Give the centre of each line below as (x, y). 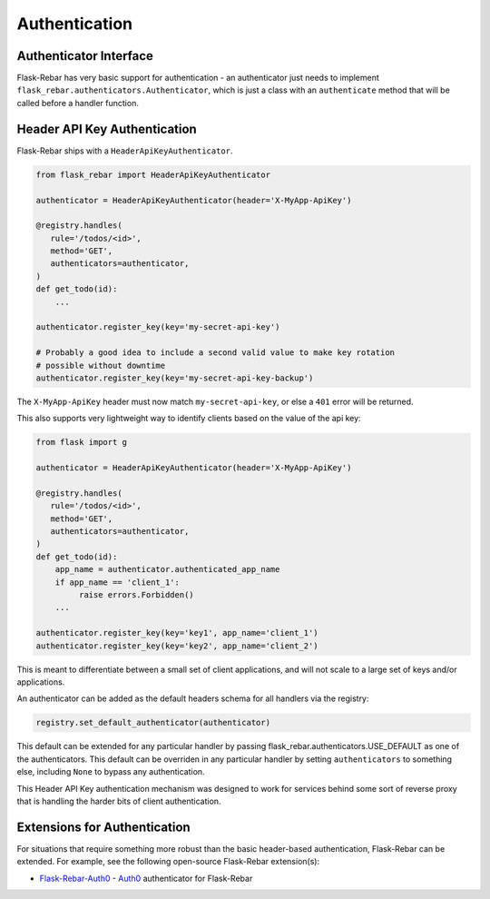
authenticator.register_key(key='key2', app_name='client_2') (177, 646)
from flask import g (81, 442)
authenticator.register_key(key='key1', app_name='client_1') (177, 633)
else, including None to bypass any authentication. (111, 772)
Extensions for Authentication (103, 827)
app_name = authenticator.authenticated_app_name (167, 569)
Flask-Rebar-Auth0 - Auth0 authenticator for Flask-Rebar (146, 878)
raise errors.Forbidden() (136, 595)
